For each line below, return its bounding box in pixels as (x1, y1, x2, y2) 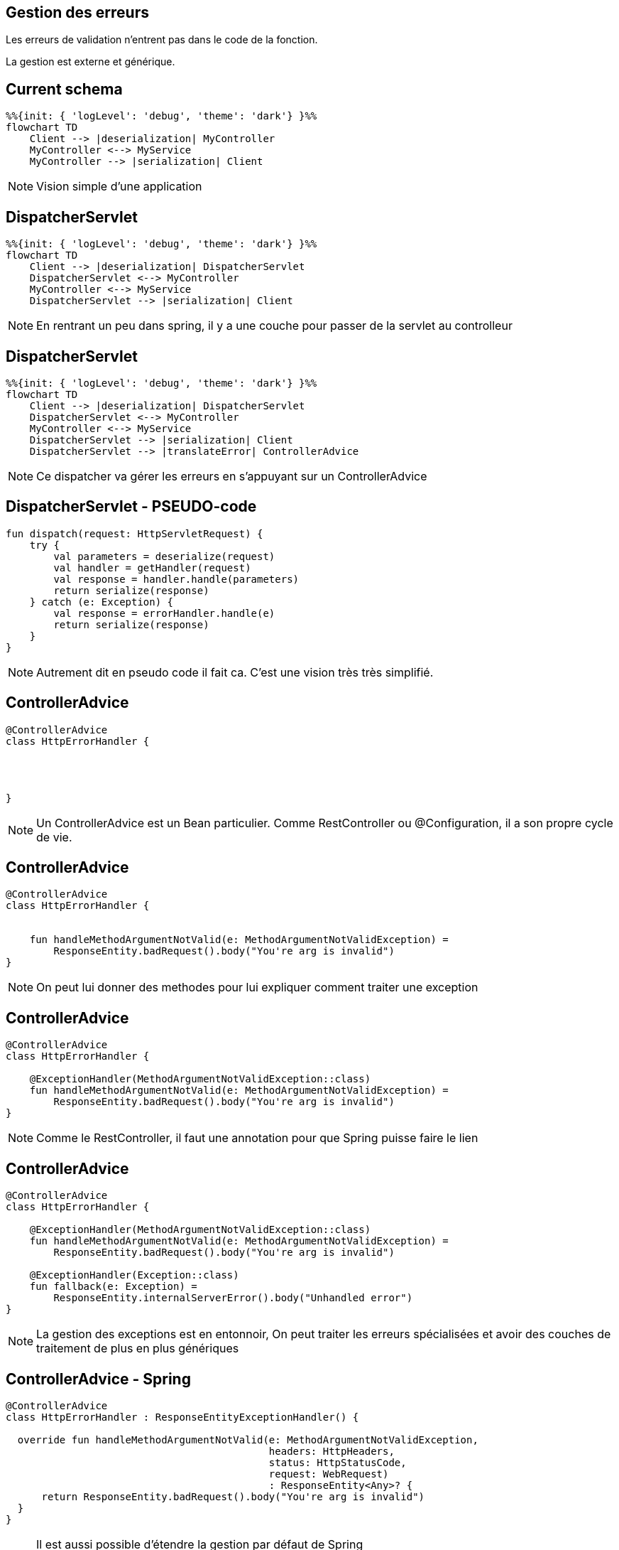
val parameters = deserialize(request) (53, 550, 275, 562)
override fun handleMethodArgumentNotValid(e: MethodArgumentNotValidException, (17, 1434, 478, 1446)
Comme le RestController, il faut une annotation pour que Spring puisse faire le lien (36, 1131, 478, 1146)
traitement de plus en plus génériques (36, 1341, 239, 1356)
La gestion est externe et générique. (6, 55, 175, 68)
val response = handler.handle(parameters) (53, 573, 300, 585)
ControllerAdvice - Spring (6, 1369, 191, 1388)
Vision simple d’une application (36, 179, 202, 194)
